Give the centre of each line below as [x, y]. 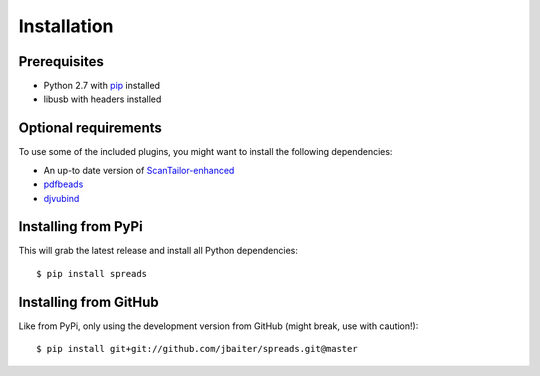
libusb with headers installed [102, 99]
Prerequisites [61, 61]
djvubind [61, 198]
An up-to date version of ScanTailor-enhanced [139, 170]
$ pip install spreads [92, 273]
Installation [66, 26]
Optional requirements [90, 128]
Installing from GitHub [88, 301]
